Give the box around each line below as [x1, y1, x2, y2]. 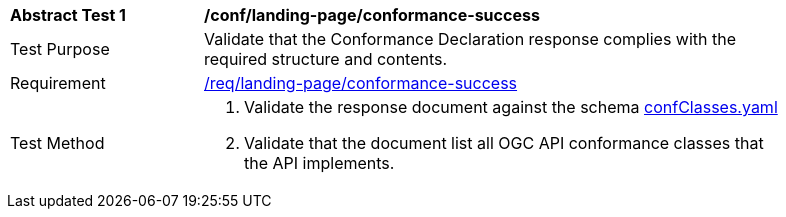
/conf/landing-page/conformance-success [204, 5, 540, 25]
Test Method [10, 133, 105, 153]
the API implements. [244, 153, 395, 173]
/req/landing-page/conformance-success [204, 73, 518, 93]
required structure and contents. [204, 49, 448, 69]
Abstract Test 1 [10, 5, 126, 25]
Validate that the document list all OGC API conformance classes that [244, 133, 764, 153]
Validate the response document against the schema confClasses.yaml [244, 97, 778, 117]
